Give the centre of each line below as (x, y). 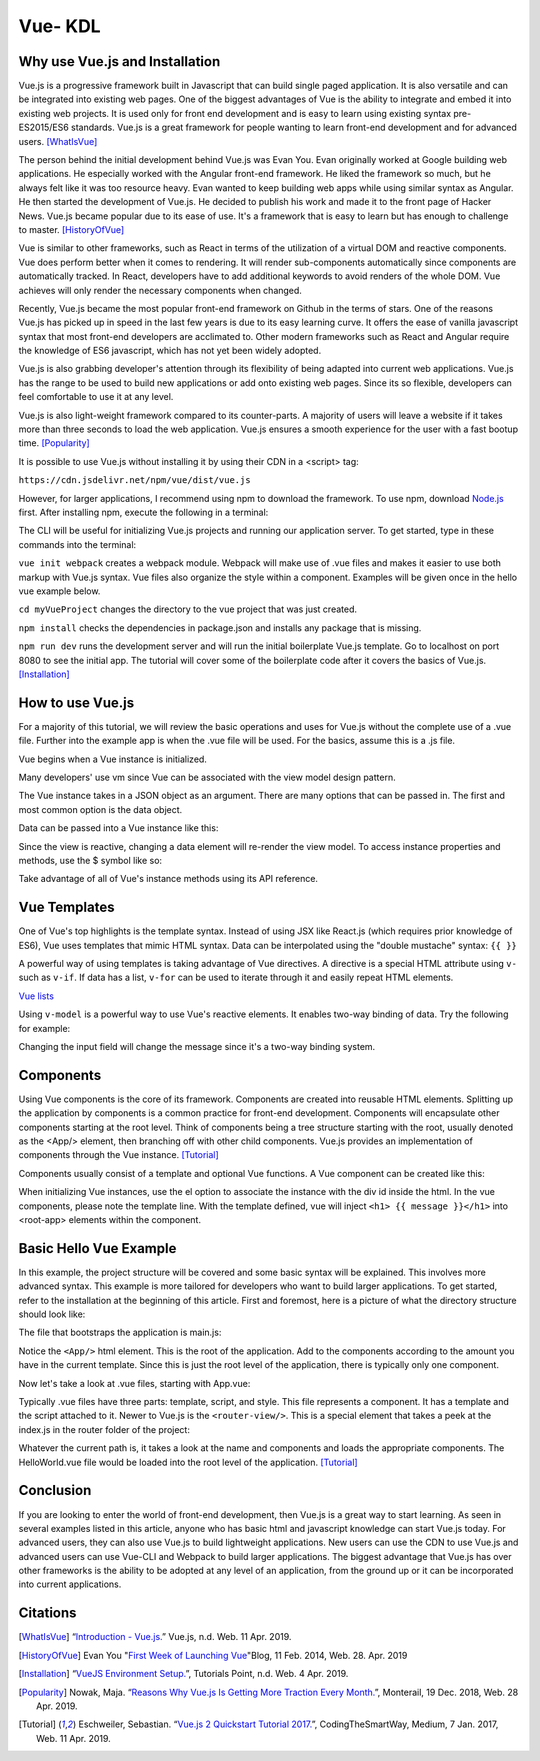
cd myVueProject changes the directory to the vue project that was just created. (188, 609)
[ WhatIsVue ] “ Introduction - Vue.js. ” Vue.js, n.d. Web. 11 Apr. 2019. (155, 1637)
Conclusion (55, 1490)
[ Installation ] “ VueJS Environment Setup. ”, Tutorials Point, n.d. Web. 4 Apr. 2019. (183, 1674)
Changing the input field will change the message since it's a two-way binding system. (197, 1046)
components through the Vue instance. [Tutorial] (118, 1155)
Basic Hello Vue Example (97, 1248)
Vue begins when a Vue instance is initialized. (112, 759)
